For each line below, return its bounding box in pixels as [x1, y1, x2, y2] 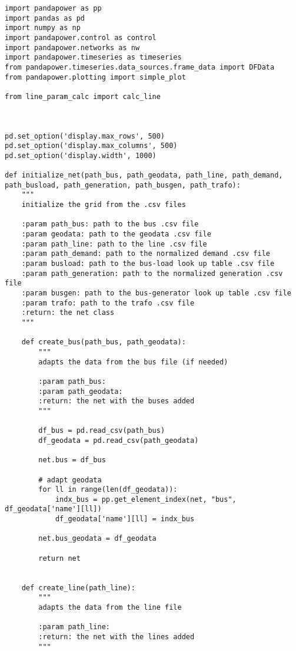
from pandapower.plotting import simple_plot [5, 73, 186, 81]
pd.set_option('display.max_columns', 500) [5, 142, 178, 150]
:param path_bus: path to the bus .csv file [21, 220, 199, 229]
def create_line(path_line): [21, 583, 135, 592]
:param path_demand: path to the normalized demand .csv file [21, 249, 271, 258]
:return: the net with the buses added [38, 397, 195, 406]
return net [38, 554, 81, 563]
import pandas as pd [5, 14, 85, 22]
